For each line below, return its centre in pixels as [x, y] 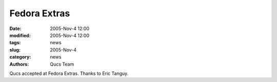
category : [20, 57]
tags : [15, 43]
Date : [15, 29]
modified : [20, 35]
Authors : [19, 64]
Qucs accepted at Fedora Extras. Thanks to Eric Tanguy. [69, 73]
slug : [15, 50]
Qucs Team [62, 64]
